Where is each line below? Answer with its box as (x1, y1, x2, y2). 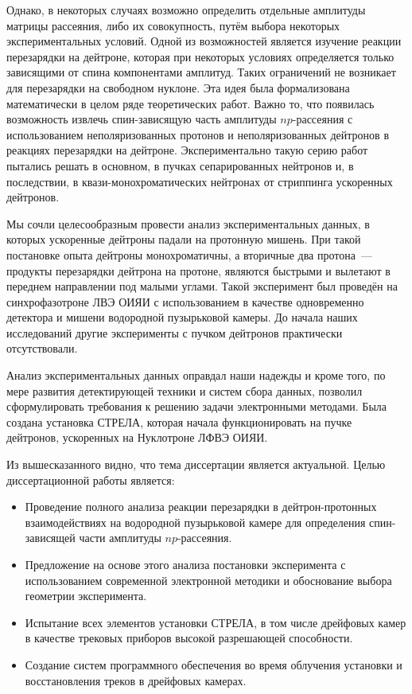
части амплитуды (79, 529, 161, 546)
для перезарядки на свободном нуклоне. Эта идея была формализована (6, 79, 350, 96)
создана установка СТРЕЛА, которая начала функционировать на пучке (6, 413, 352, 430)
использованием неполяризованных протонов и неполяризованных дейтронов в (6, 126, 389, 142)
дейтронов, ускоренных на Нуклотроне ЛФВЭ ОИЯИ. (6, 429, 268, 446)
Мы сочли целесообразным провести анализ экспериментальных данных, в (6, 215, 370, 232)
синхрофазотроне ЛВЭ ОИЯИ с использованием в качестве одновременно (6, 293, 364, 310)
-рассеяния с (292, 111, 353, 127)
